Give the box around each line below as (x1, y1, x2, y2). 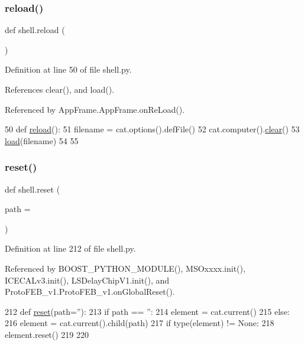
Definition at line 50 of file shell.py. (5, 63, 132, 76)
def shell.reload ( (5, 24, 65, 36)
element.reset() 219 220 (5, 328, 89, 340)
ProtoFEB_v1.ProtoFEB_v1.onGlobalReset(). (5, 285, 175, 298)
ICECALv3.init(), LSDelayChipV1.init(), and (5, 274, 170, 286)
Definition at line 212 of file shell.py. (5, 242, 136, 255)
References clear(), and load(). (5, 83, 115, 95)
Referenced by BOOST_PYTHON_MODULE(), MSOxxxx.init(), (5, 262, 245, 274)
